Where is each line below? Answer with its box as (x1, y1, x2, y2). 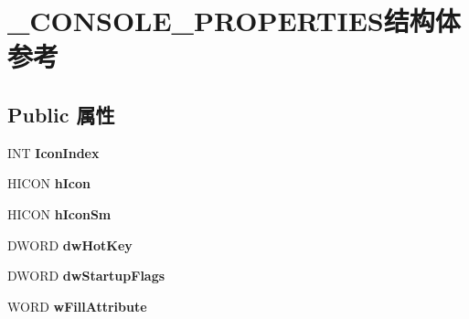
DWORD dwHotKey (7, 235, 133, 254)
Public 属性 (7, 100, 115, 128)
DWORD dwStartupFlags (7, 266, 165, 285)
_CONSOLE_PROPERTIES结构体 (7, 2, 461, 39)
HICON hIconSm (7, 204, 112, 223)
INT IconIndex (7, 143, 100, 162)
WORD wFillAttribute (7, 296, 147, 315)
